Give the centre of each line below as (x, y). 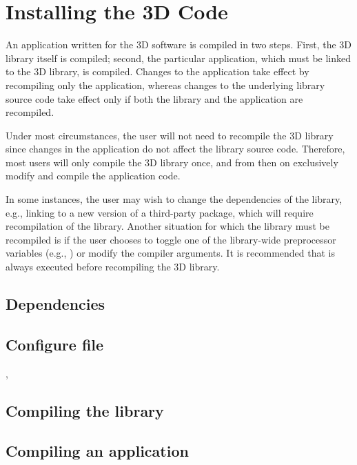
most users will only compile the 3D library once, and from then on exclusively (172, 162)
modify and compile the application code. (93, 176)
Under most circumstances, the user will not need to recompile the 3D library (170, 135)
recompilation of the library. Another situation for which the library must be (167, 226)
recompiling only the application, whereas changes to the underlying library (165, 85)
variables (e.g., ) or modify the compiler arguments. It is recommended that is (171, 253)
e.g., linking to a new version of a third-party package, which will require (160, 212)
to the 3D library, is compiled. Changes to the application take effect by (157, 71)
